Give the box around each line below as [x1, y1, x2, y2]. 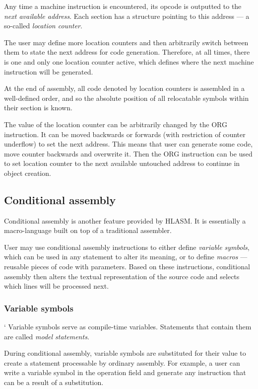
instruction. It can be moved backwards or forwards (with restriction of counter [4, 129, 246, 139]
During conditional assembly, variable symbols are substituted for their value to [4, 348, 246, 358]
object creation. [4, 167, 51, 178]
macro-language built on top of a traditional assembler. [4, 225, 172, 235]
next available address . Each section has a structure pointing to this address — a [4, 10, 250, 21]
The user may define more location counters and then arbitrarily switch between [4, 37, 249, 47]
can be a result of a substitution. [4, 377, 104, 388]
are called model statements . [4, 331, 89, 341]
